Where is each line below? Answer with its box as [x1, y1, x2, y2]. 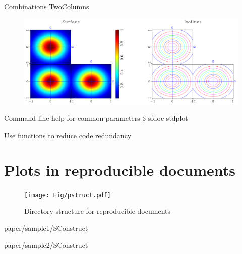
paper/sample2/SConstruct [4, 239, 88, 250]
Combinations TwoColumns [4, 1, 89, 11]
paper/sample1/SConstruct [4, 222, 88, 233]
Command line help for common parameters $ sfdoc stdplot [4, 113, 188, 123]
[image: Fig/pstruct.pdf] [24, 191, 111, 199]
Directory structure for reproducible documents [24, 206, 170, 216]
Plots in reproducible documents [4, 159, 235, 180]
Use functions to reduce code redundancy [4, 130, 132, 140]
